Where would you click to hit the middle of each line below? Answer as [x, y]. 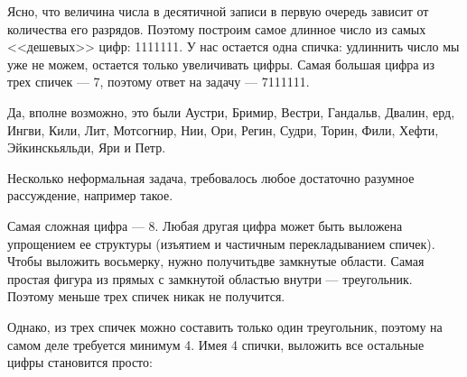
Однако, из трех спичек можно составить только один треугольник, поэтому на [225, 326]
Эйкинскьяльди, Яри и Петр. [87, 147]
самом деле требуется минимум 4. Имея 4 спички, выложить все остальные [216, 344]
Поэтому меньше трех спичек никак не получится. [146, 296]
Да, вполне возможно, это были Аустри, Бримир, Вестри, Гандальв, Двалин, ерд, [231, 111]
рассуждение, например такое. [90, 195]
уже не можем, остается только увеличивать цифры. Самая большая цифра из [221, 64]
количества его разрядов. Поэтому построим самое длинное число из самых [217, 28]
